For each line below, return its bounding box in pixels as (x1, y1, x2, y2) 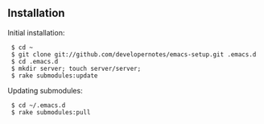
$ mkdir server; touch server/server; (10, 64, 142, 72)
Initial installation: (7, 27, 65, 37)
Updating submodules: (7, 85, 83, 95)
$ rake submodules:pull (10, 108, 91, 116)
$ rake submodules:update (10, 72, 98, 80)
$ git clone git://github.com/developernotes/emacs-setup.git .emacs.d (10, 50, 257, 59)
